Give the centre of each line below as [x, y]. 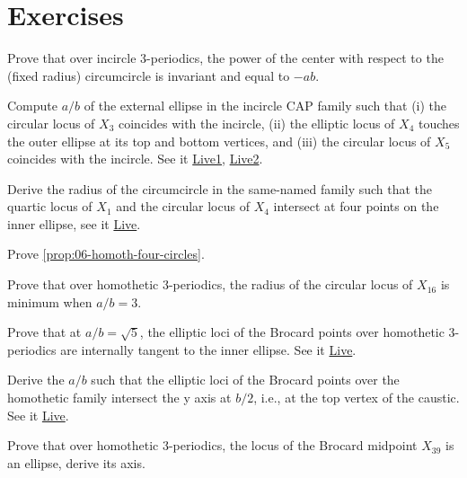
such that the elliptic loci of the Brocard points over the [245, 380]
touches [439, 123]
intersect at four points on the [356, 206]
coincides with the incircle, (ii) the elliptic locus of [256, 123]
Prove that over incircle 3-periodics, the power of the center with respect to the [225, 58]
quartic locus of [50, 206]
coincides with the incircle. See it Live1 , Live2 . [135, 159]
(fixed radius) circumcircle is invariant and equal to [149, 75]
